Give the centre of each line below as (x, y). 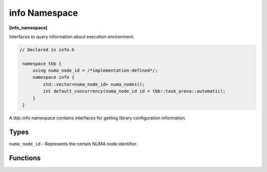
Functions (25, 158)
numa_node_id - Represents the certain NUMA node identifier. (73, 144)
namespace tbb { (42, 64)
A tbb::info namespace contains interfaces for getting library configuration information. (98, 118)
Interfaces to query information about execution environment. (72, 37)
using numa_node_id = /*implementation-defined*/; (95, 71)
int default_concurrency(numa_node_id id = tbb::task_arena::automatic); (134, 91)
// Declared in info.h (47, 50)
